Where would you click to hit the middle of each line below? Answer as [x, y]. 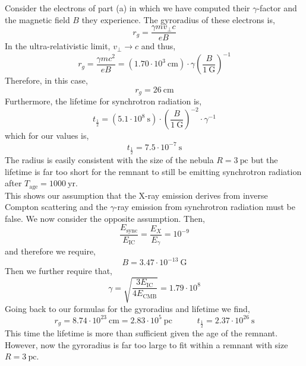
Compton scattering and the [56, 207]
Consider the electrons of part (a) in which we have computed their [127, 8]
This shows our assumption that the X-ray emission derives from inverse [136, 195]
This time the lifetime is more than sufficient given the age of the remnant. [141, 333]
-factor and [277, 8]
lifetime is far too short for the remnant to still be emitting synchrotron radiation [153, 171]
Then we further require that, [59, 271]
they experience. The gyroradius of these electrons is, [178, 19]
